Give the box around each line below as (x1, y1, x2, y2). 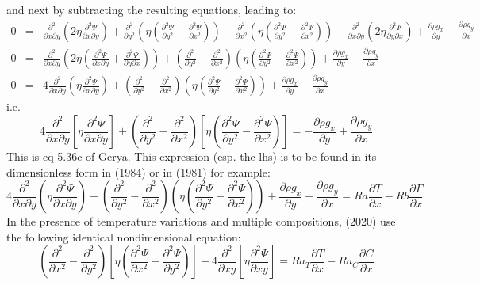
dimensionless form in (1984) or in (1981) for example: (6, 163, 271, 180)
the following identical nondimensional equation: (6, 228, 241, 245)
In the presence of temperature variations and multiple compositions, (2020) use (6, 213, 396, 230)
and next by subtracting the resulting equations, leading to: (6, 2, 297, 17)
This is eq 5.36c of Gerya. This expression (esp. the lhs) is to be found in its (6, 148, 377, 165)
